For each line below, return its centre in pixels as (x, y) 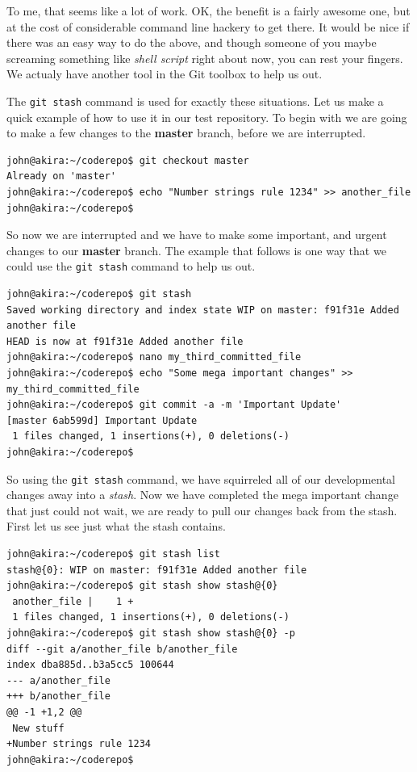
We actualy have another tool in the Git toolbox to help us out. (165, 74)
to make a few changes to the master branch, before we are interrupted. (186, 133)
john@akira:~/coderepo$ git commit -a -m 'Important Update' (174, 405)
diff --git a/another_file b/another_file (122, 649)
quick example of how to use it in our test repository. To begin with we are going (207, 117)
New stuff (38, 728)
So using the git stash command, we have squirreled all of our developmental (201, 478)
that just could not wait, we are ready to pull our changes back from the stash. (202, 510)
